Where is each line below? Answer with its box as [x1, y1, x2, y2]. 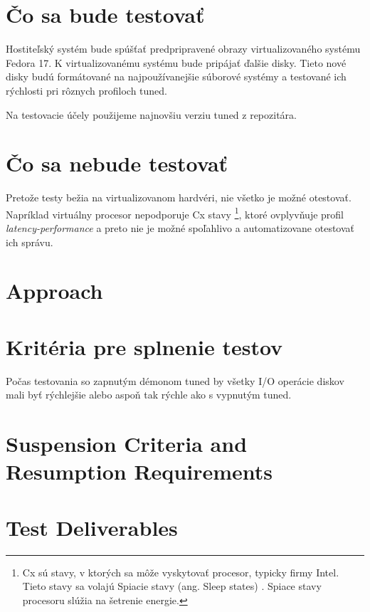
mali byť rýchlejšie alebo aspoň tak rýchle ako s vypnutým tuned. [6, 387, 292, 402]
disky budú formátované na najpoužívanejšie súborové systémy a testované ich [6, 69, 347, 84]
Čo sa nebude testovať [6, 149, 228, 178]
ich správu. [6, 234, 53, 249]
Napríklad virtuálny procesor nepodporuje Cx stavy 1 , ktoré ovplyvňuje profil [6, 204, 344, 221]
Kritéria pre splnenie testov [6, 332, 283, 361]
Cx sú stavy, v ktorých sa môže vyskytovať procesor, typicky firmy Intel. [22, 564, 339, 579]
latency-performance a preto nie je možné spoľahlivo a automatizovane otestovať [6, 221, 355, 236]
